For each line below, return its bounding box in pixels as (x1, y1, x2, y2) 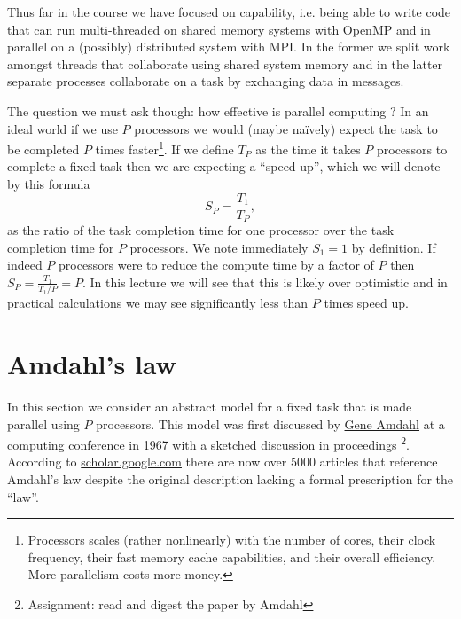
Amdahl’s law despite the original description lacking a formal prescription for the (7, 469, 454, 488)
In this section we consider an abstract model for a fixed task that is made (7, 396, 412, 415)
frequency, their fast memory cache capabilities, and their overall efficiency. (27, 547, 436, 566)
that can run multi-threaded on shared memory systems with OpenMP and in (7, 20, 431, 38)
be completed (7, 139, 80, 158)
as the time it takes (255, 139, 361, 158)
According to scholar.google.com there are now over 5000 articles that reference (7, 452, 438, 471)
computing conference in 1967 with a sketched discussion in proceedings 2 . (7, 433, 410, 453)
